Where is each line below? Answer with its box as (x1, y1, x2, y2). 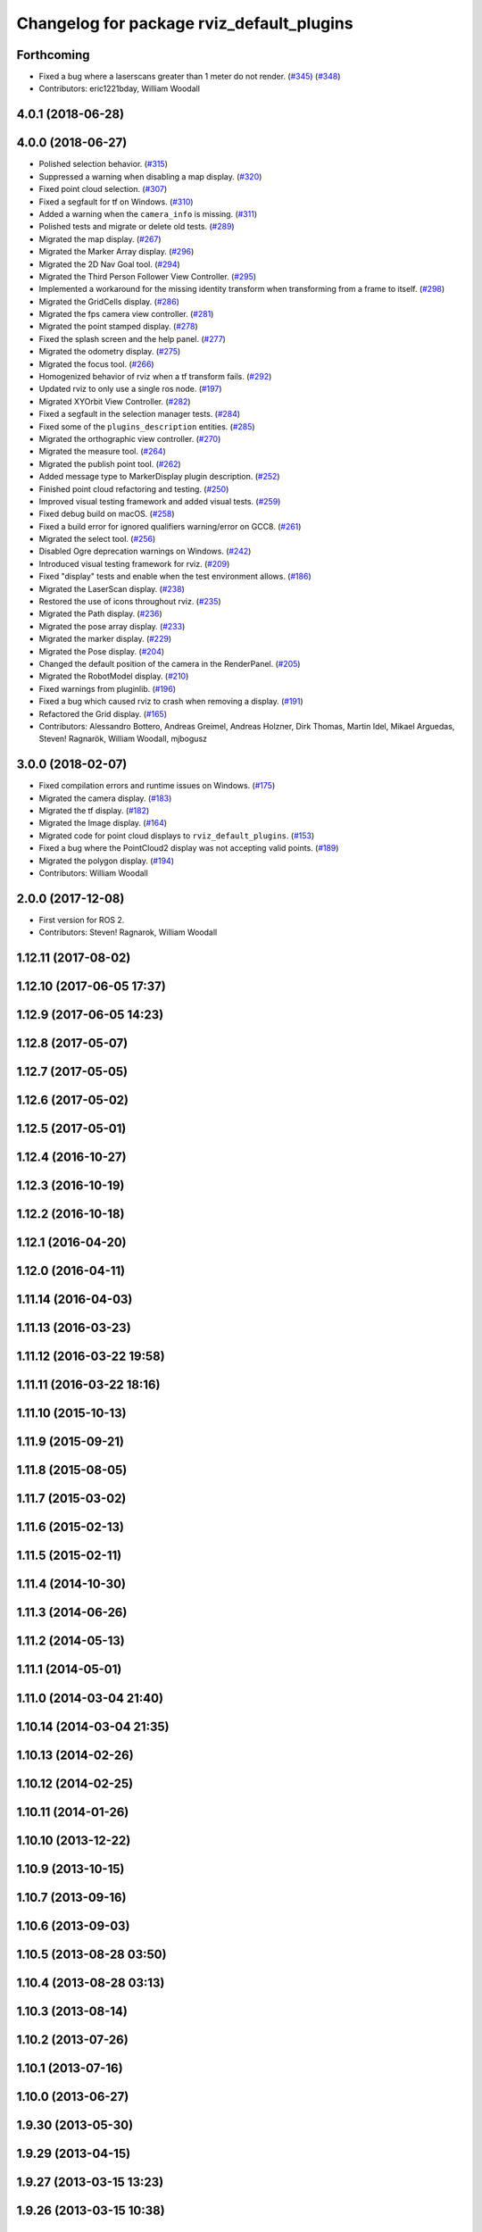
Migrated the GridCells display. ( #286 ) (38, 296, 180, 307)
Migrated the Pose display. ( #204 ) (38, 645, 165, 656)
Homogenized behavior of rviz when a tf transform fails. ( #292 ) (38, 371, 272, 382)
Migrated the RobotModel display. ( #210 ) (38, 670, 189, 682)
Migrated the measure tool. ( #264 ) (38, 446, 167, 457)
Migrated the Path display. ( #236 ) (38, 608, 162, 620)
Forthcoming (16, 47, 90, 62)
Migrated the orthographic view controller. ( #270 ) (38, 433, 221, 444)
